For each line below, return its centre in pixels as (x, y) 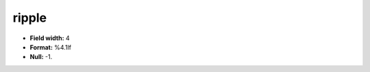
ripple (30, 18)
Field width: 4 (50, 38)
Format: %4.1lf (51, 47)
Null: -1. (41, 57)
